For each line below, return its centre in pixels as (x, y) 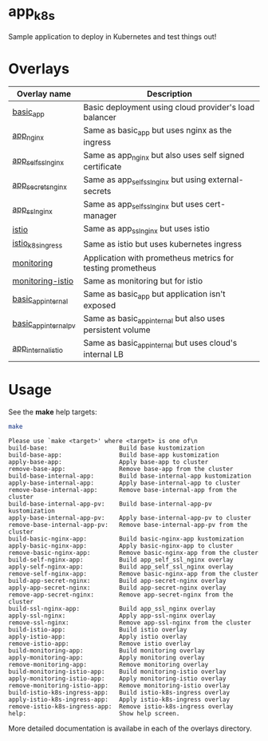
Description (170, 94)
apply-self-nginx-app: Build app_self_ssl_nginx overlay (121, 567)
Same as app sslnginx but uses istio (146, 229)
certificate (102, 166)
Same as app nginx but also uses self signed (164, 156)
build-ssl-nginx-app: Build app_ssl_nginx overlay (112, 608)
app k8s (32, 13)
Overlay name (44, 94)
